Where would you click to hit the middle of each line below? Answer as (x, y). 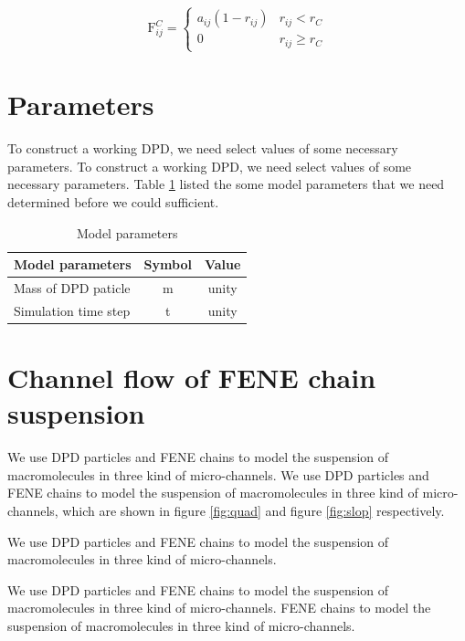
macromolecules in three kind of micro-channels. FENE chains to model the (219, 608)
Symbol (168, 264)
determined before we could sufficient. (113, 201)
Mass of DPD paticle (72, 287)
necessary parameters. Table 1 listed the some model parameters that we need (226, 184)
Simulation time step (72, 310)
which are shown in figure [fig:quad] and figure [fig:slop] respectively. (254, 510)
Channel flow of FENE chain (192, 378)
